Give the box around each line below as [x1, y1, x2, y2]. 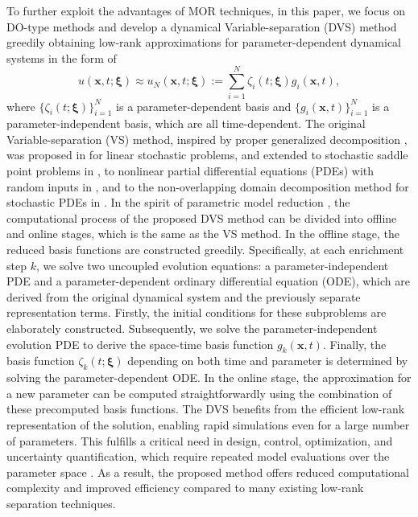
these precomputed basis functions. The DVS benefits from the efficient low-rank [6, 400, 405, 417]
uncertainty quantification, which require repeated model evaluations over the [6, 448, 390, 465]
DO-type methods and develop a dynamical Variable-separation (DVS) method [6, 18, 397, 35]
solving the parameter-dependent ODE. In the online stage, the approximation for [6, 369, 412, 386]
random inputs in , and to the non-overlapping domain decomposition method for [6, 178, 409, 195]
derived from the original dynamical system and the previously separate [6, 288, 361, 305]
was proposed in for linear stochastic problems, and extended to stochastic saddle [6, 146, 408, 163]
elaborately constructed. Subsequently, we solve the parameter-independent [6, 320, 378, 337]
